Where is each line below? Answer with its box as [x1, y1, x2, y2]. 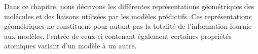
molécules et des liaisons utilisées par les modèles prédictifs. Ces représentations [4, 11, 252, 21]
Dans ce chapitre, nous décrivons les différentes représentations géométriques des [4, 1, 254, 11]
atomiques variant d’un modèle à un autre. [4, 40, 137, 51]
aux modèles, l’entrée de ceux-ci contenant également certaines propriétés [4, 30, 232, 41]
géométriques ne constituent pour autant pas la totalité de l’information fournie [4, 21, 252, 31]
